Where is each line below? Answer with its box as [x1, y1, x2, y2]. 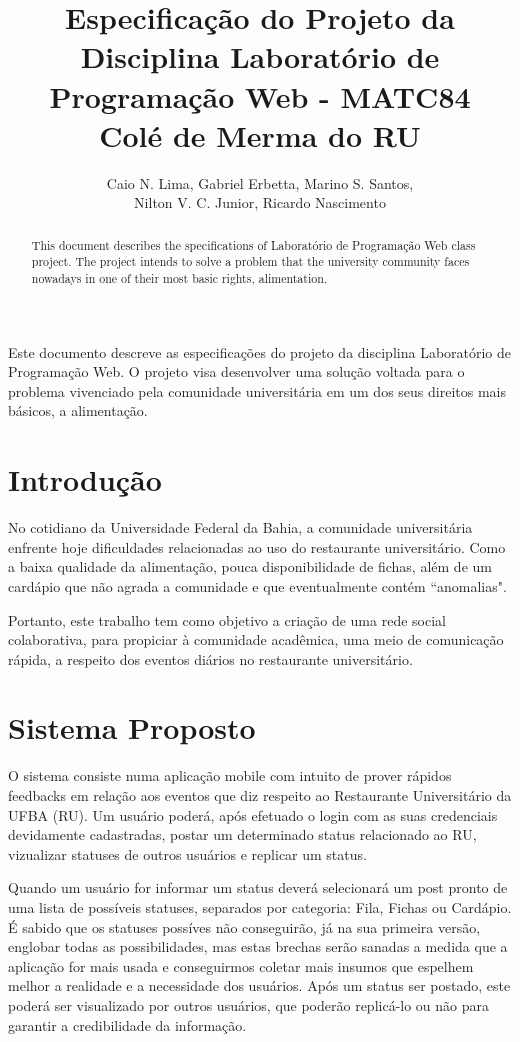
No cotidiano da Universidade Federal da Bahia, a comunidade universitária [8, 517, 473, 538]
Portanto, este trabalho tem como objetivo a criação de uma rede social [8, 609, 446, 630]
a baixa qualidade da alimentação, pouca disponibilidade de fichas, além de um [8, 556, 492, 577]
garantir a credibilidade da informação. [8, 1014, 247, 1035]
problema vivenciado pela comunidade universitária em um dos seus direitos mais [8, 380, 506, 401]
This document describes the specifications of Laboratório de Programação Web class [31, 236, 476, 253]
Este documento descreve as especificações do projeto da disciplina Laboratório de [8, 341, 512, 362]
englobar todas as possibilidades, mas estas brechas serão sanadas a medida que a [8, 936, 508, 957]
